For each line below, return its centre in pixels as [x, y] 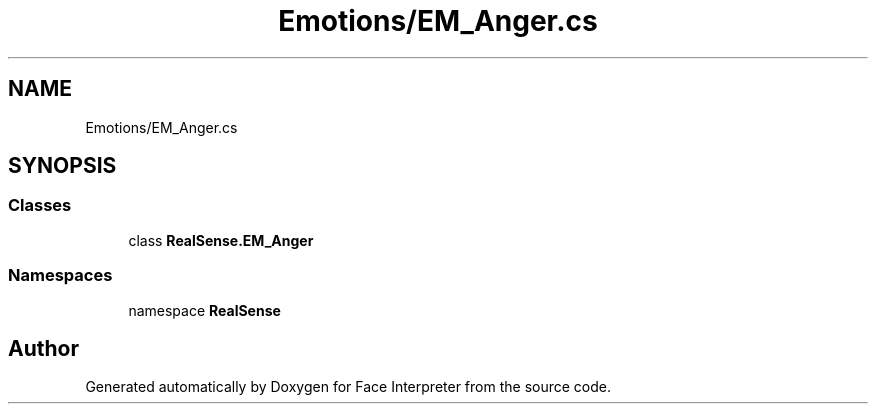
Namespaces [60, 275]
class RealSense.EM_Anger [221, 240]
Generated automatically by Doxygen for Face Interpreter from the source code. [348, 387]
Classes [40, 205]
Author [43, 348]
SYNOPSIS [62, 166]
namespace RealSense [204, 310]
